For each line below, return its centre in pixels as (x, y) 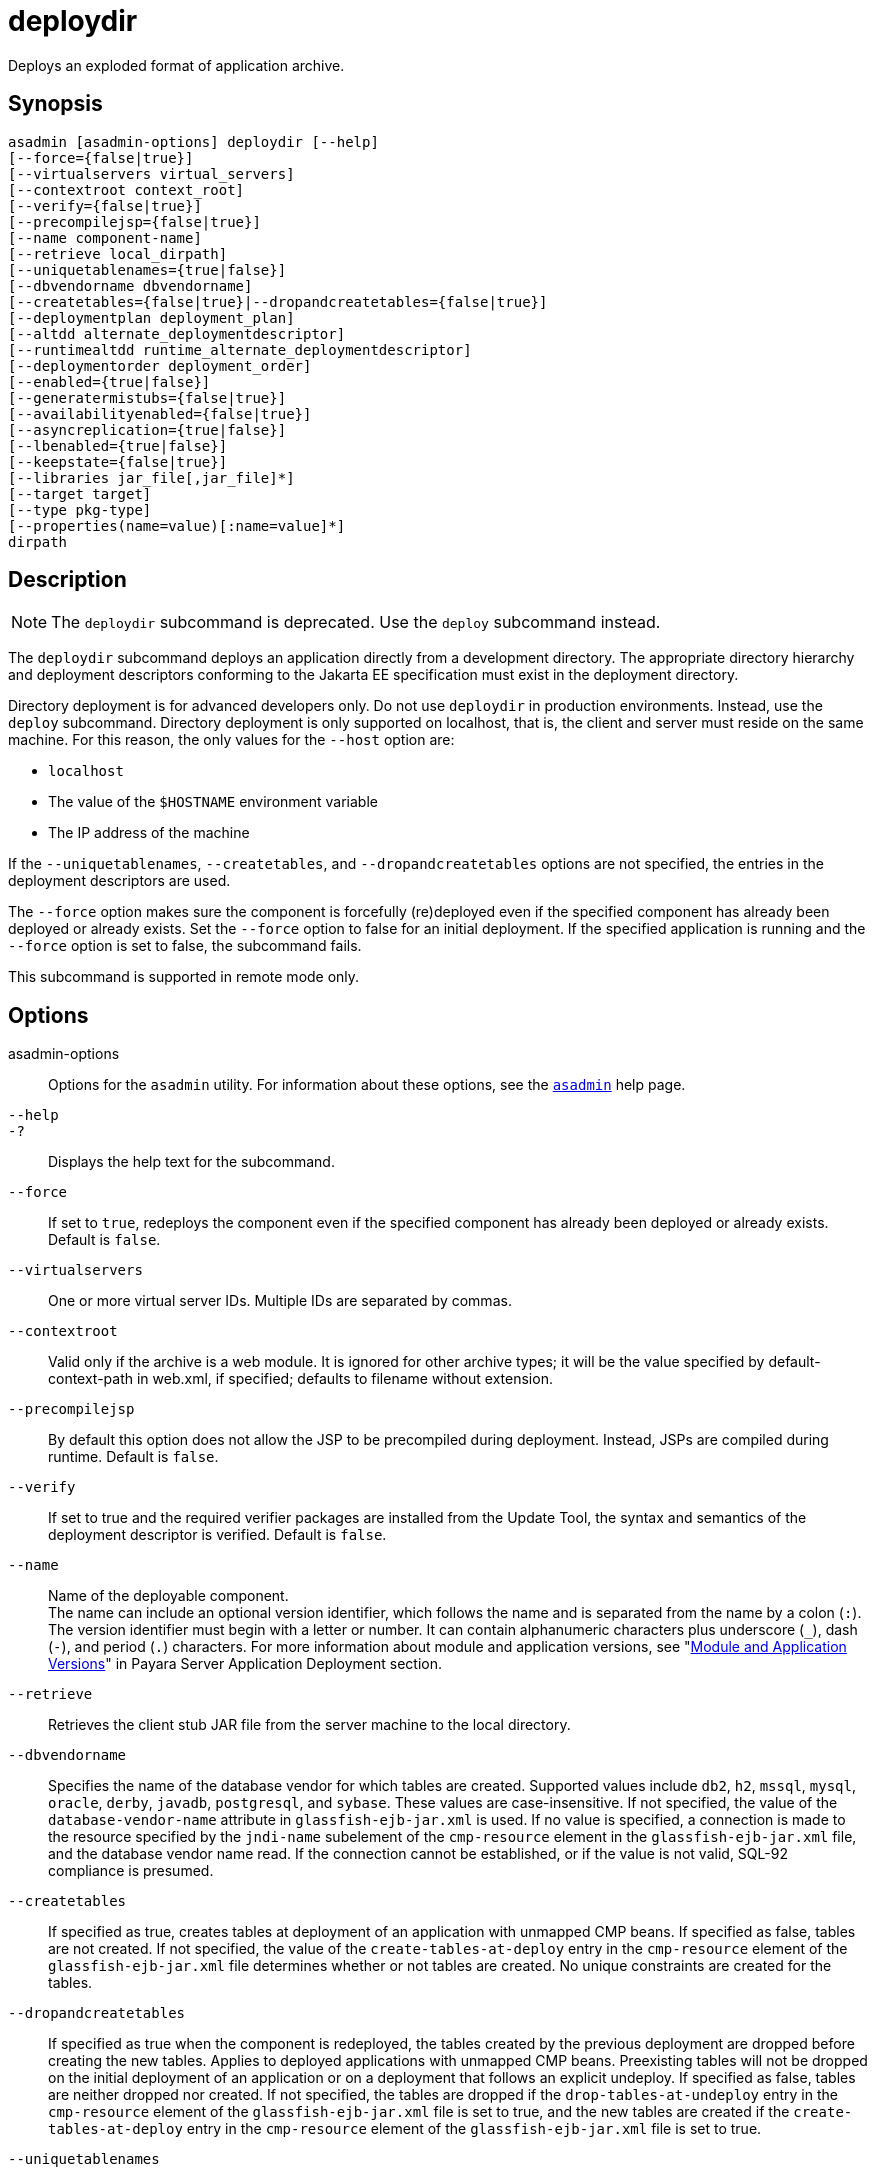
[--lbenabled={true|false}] (118, 445)
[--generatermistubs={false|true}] (147, 397)
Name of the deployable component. (168, 1596)
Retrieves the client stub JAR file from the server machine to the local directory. (309, 1725)
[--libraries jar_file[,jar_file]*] (151, 477)
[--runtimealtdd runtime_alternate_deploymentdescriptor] (240, 349)
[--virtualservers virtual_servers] (151, 173)
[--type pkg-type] (80, 509)
